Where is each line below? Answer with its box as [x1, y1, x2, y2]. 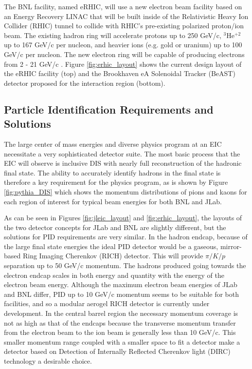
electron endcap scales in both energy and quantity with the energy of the [4, 270, 224, 280]
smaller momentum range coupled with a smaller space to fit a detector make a [4, 336, 240, 347]
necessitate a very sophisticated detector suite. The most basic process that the [4, 148, 240, 158]
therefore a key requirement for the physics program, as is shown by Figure [4, 177, 228, 187]
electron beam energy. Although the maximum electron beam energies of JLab [4, 279, 237, 290]
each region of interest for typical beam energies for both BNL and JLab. [4, 196, 222, 206]
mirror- [220, 241, 242, 251]
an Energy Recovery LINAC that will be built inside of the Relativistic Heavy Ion [4, 11, 249, 21]
